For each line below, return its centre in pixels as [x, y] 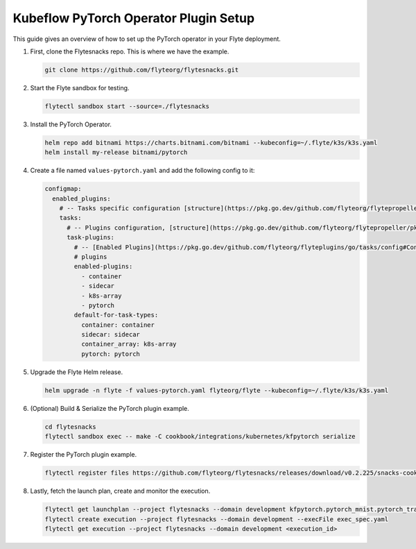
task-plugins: [90, 237]
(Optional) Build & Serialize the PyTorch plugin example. [110, 408]
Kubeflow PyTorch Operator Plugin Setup [134, 18]
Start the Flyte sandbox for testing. [80, 87]
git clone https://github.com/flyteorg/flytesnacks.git [142, 70]
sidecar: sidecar [110, 335]
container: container [118, 325]
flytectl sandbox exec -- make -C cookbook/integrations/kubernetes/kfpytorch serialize [200, 437]
